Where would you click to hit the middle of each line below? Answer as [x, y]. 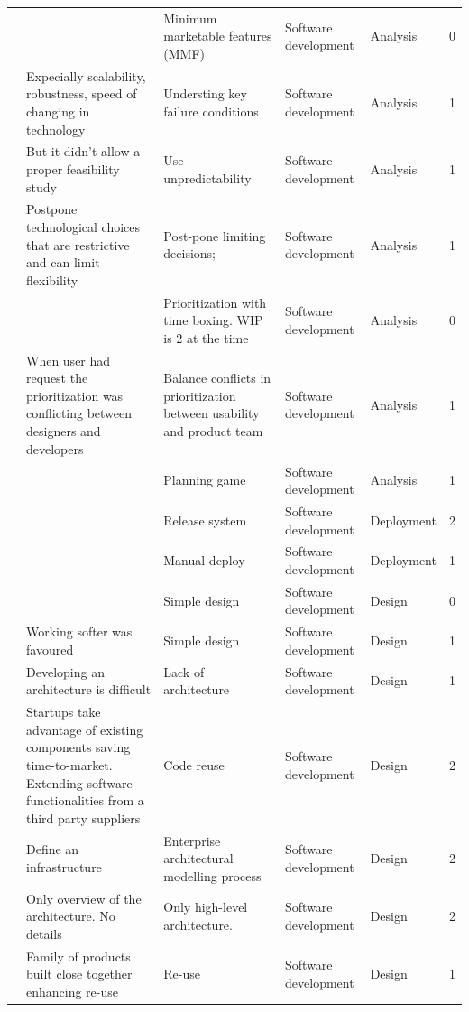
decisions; [189, 253]
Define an [53, 849]
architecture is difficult [89, 689]
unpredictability [207, 177]
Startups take [64, 712]
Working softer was [79, 631]
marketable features [218, 36]
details [44, 933]
